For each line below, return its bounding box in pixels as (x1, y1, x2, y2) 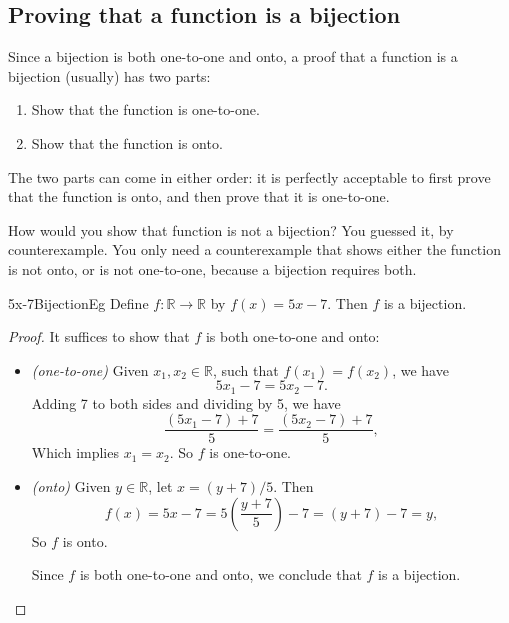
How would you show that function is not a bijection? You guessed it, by (8, 219, 454, 240)
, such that (212, 359, 279, 380)
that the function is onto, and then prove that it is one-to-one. (8, 186, 390, 207)
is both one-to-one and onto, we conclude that (79, 564, 362, 585)
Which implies (31, 442, 119, 463)
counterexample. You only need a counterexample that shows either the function (8, 239, 501, 260)
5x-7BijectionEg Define (8, 292, 149, 313)
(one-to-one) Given (31, 359, 149, 380)
